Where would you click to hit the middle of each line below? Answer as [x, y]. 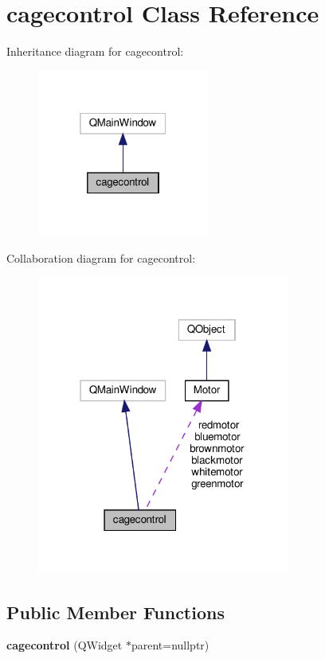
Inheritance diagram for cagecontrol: [95, 51]
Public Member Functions [116, 612]
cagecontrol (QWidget [65, 645]
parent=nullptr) [170, 645]
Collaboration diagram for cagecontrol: [101, 257]
